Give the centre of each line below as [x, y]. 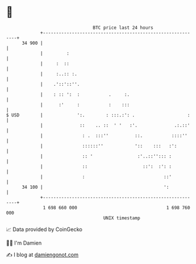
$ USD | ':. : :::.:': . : [98, 115]
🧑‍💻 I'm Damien [24, 243]
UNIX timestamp [122, 218]
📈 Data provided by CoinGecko [44, 229]
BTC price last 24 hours [123, 28]
